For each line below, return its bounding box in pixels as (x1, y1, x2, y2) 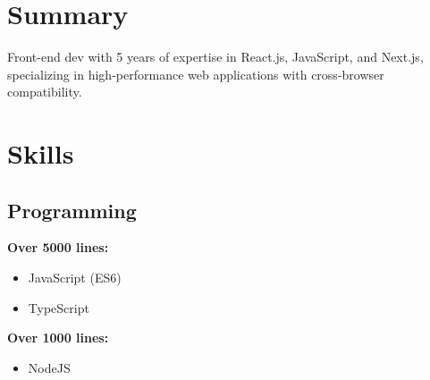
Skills (7, 135, 74, 172)
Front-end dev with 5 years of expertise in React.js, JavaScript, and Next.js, (7, 47, 424, 66)
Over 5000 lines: (7, 238, 109, 257)
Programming (7, 196, 137, 224)
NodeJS (28, 358, 71, 376)
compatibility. (7, 82, 82, 101)
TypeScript (28, 298, 89, 317)
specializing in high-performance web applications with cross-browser (7, 64, 384, 83)
